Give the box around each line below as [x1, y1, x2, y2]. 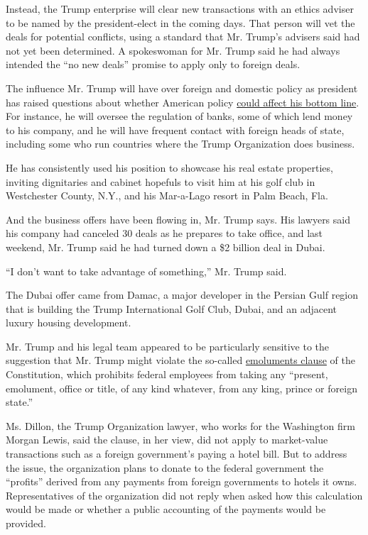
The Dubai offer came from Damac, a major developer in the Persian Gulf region [6, 287, 359, 302]
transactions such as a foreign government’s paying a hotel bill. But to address [6, 446, 347, 461]
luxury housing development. [6, 315, 131, 330]
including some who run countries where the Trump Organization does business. [6, 136, 355, 151]
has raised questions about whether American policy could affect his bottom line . [6, 94, 359, 109]
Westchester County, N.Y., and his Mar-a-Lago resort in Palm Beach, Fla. [6, 188, 328, 203]
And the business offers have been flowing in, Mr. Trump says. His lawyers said [6, 211, 350, 226]
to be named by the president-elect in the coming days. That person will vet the [6, 15, 355, 30]
